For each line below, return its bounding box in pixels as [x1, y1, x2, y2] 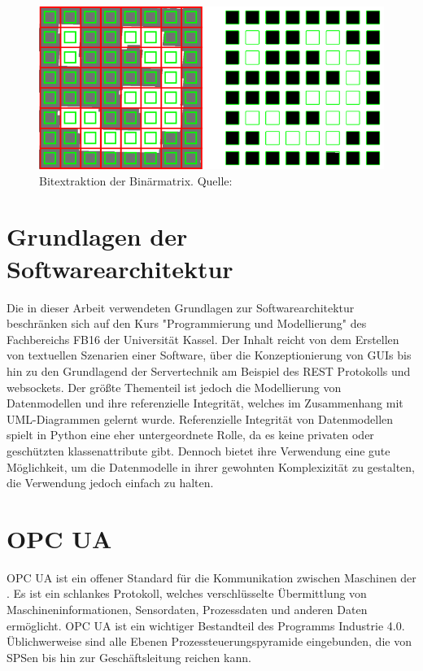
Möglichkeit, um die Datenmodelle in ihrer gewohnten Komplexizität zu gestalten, [7, 458, 416, 475]
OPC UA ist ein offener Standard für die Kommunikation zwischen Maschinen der [7, 569, 416, 586]
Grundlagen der [7, 220, 188, 253]
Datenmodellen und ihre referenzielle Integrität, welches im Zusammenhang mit [7, 394, 403, 412]
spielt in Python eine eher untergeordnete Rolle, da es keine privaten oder [7, 426, 374, 443]
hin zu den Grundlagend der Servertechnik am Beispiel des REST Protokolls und [7, 362, 411, 379]
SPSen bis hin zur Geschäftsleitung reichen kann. [7, 648, 251, 665]
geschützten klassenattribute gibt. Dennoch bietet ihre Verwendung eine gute [7, 442, 390, 459]
